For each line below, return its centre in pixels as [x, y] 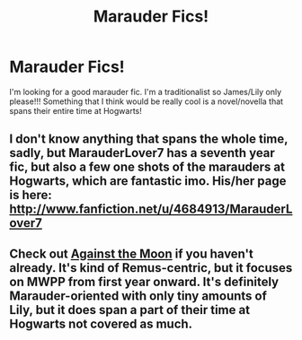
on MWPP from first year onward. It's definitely [144, 281]
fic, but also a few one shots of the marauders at [147, 167]
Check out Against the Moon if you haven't [132, 253]
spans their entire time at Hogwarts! [75, 110]
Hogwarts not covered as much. [101, 323]
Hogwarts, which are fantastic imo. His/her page [148, 181]
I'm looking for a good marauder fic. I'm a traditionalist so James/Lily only [146, 92]
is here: [31, 195]
